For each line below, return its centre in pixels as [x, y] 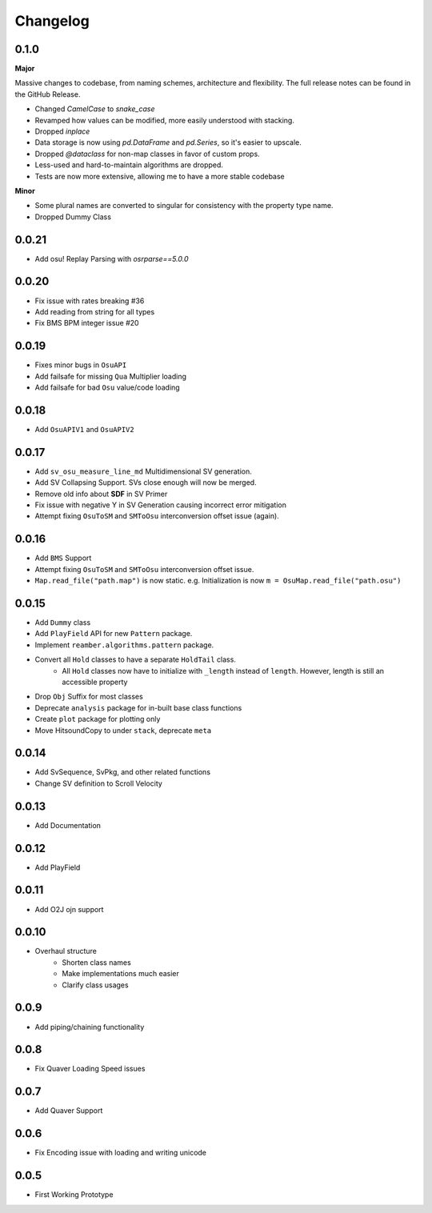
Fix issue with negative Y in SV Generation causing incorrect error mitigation [161, 505]
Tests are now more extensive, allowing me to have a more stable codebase [160, 176]
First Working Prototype [74, 1195]
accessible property [95, 682]
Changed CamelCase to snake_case [95, 109]
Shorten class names [96, 962]
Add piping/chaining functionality [90, 1027]
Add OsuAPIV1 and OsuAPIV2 [85, 429]
